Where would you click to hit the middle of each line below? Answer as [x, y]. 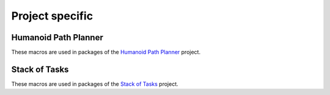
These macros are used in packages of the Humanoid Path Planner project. [106, 52]
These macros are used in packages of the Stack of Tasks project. [95, 84]
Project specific [52, 16]
